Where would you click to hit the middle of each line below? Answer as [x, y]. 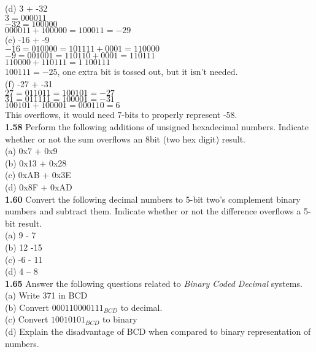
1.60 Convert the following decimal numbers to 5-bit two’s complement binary [153, 199]
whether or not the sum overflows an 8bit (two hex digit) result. [125, 139]
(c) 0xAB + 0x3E [38, 175]
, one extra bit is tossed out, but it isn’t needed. [148, 72]
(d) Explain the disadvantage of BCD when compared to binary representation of [158, 331]
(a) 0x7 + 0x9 [31, 151]
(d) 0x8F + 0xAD [39, 186]
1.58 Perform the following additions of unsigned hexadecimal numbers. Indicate [157, 126]
